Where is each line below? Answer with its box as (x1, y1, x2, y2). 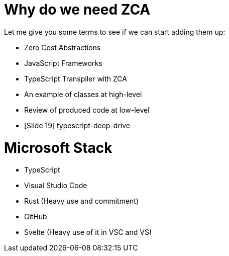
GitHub (24, 212, 47, 221)
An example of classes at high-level (24, 90, 142, 99)
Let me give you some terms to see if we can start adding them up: (4, 27, 225, 36)
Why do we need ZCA (4, 1, 151, 18)
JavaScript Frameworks (24, 58, 102, 67)
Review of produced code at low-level (24, 105, 150, 114)
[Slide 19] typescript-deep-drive (24, 121, 130, 130)
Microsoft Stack (4, 139, 112, 156)
